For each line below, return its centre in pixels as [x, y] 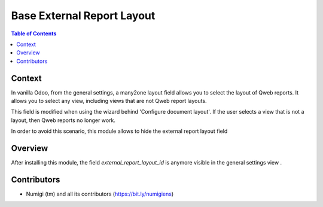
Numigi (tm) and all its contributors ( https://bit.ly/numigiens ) [100, 194]
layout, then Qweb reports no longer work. [63, 120]
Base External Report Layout [83, 16]
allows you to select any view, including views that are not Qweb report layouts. [109, 101]
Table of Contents [34, 34]
